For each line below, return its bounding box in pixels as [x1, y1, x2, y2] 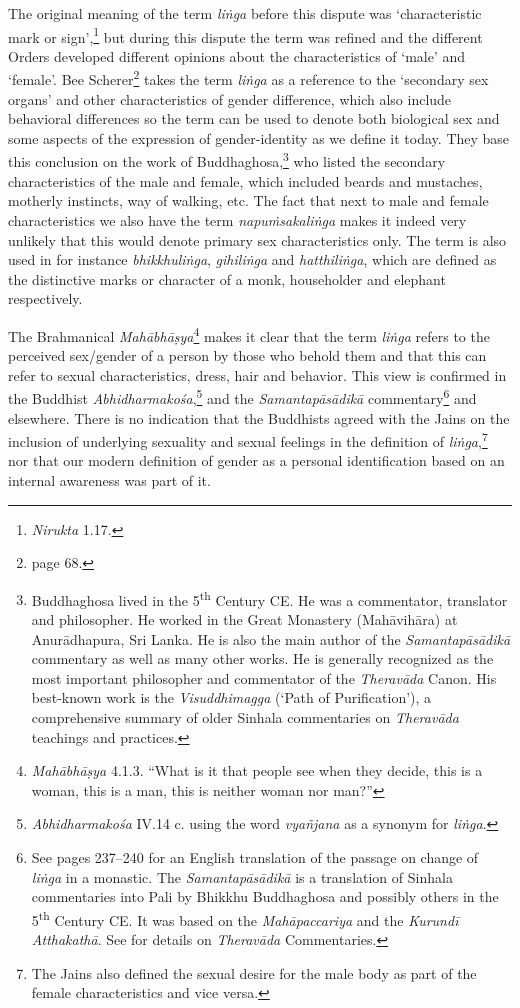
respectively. [8, 288, 83, 309]
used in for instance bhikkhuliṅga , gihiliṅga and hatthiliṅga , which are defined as [8, 249, 497, 270]
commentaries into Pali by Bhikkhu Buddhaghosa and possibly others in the [31, 886, 499, 907]
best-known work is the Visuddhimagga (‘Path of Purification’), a [31, 687, 432, 708]
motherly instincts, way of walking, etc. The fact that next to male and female [8, 190, 489, 211]
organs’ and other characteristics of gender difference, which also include [8, 88, 452, 109]
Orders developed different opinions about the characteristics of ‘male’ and [8, 45, 466, 66]
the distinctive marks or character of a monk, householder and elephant [8, 268, 446, 289]
